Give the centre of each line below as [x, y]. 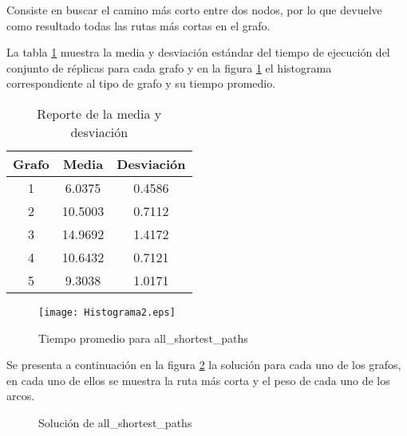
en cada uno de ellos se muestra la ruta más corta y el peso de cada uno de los [198, 380]
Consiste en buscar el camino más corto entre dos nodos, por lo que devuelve [194, 10]
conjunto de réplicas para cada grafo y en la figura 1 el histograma [169, 67]
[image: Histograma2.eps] [107, 312]
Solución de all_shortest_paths [115, 422]
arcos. [21, 396]
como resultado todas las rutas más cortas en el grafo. [138, 25]
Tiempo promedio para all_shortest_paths [143, 338]
